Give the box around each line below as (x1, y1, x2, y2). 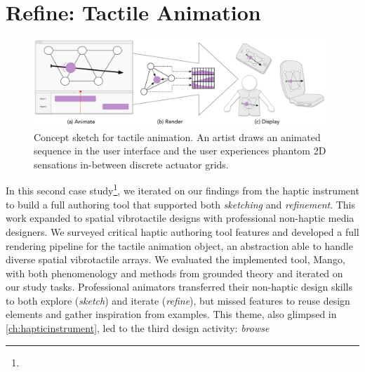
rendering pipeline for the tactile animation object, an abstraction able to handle (6, 238, 353, 253)
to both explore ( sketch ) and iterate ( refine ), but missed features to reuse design (6, 293, 350, 307)
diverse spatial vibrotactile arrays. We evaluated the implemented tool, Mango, (6, 252, 345, 267)
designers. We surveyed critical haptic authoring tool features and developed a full (6, 224, 359, 239)
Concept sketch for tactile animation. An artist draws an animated (34, 129, 321, 144)
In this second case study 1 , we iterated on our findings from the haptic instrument (6, 181, 359, 198)
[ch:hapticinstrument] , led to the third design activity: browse (6, 321, 270, 336)
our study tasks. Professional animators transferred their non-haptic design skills (6, 279, 353, 294)
